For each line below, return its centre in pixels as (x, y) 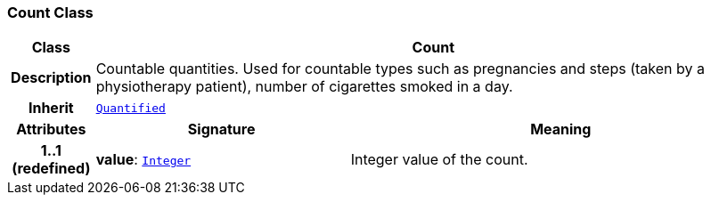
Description (51, 78)
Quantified (131, 108)
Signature (221, 129)
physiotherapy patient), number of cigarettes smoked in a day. (304, 87)
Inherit (51, 108)
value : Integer (143, 160)
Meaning (561, 129)
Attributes (51, 129)
